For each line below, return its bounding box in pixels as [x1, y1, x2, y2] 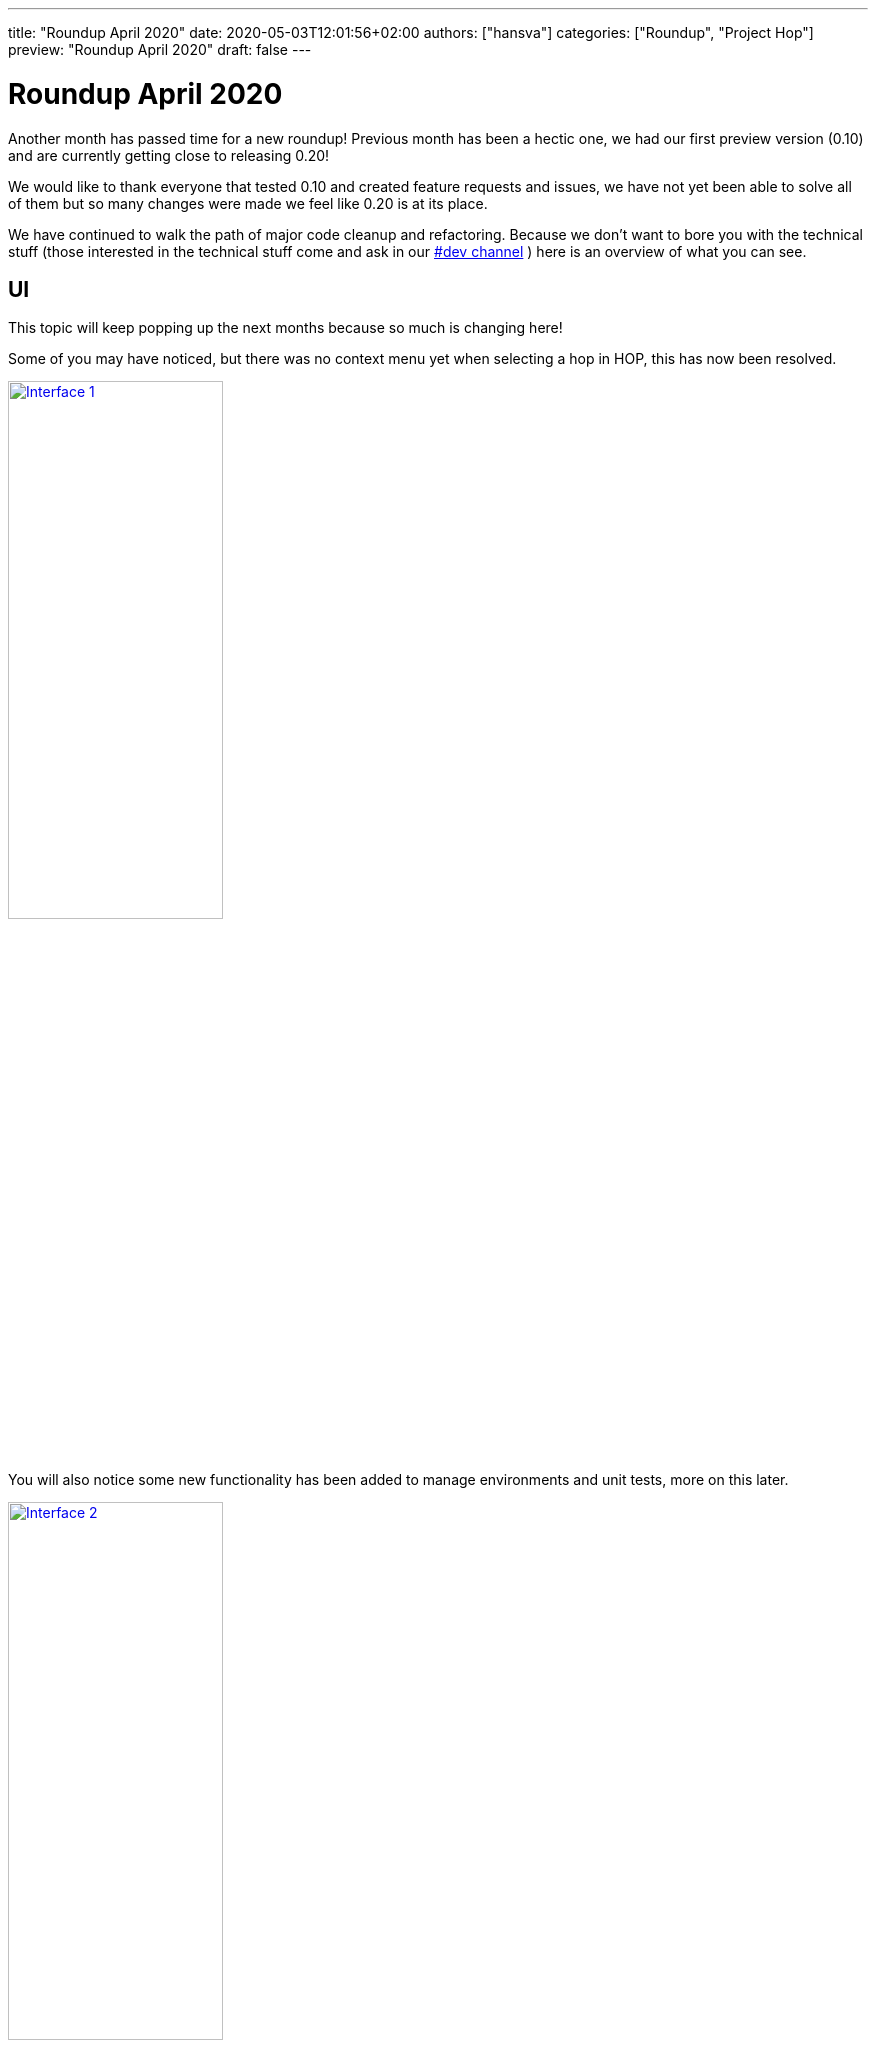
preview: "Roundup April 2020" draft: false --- [8, 41, 312, 58]
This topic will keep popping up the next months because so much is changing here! [8, 319, 563, 337]
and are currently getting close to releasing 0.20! [8, 146, 330, 164]
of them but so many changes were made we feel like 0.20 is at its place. [8, 194, 488, 212]
